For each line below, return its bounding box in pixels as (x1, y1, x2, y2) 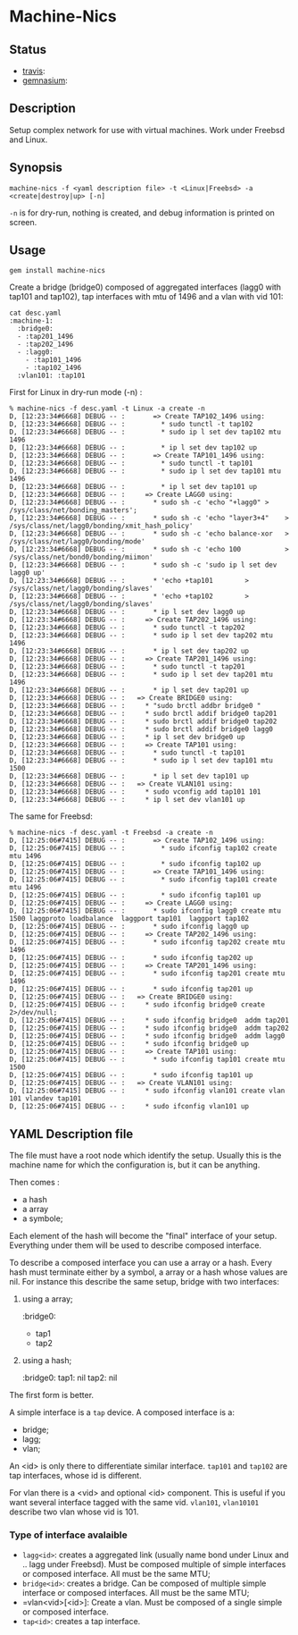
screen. (9, 216, 37, 227)
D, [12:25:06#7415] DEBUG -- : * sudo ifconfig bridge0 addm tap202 (9, 1024, 290, 1033)
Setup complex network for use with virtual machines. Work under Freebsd (9, 124, 286, 135)
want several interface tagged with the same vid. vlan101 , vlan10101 (9, 1497, 260, 1508)
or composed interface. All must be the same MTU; (21, 1568, 211, 1579)
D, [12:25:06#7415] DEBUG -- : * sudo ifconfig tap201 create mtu (9, 969, 286, 978)
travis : (21, 65, 46, 76)
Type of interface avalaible (9, 1529, 128, 1541)
